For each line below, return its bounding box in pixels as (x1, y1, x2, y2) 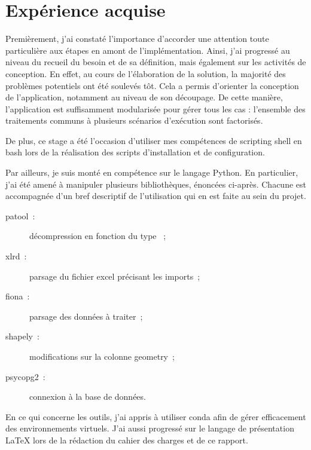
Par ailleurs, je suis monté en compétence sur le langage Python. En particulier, (5, 166, 298, 179)
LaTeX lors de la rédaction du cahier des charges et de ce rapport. (5, 433, 248, 446)
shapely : (5, 330, 39, 342)
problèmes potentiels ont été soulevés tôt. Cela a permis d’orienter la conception (5, 79, 299, 91)
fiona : (5, 290, 30, 302)
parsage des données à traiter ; (29, 310, 143, 322)
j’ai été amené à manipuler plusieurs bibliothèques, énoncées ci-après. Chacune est (5, 177, 306, 190)
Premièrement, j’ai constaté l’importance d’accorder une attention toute (5, 32, 269, 45)
